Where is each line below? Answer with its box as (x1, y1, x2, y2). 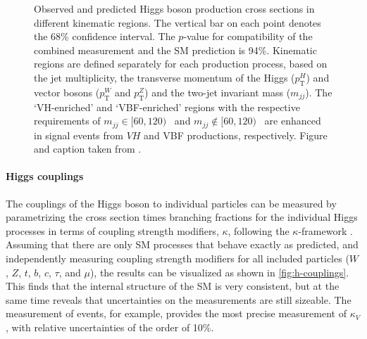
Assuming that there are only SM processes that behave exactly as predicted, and (6, 237, 359, 252)
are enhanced (264, 113, 321, 128)
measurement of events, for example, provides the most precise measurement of (6, 306, 347, 321)
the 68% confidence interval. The (34, 29, 175, 44)
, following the (228, 223, 290, 238)
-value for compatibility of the (183, 29, 313, 44)
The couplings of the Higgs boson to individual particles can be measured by (6, 196, 337, 210)
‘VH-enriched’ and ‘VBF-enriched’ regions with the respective (34, 99, 300, 114)
